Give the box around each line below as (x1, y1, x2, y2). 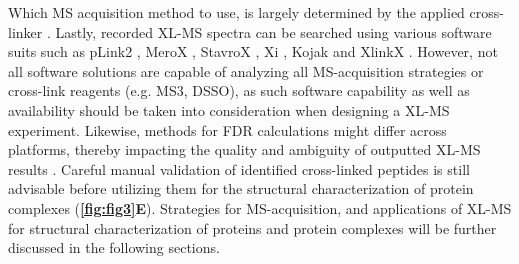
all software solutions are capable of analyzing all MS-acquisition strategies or (8, 60, 484, 81)
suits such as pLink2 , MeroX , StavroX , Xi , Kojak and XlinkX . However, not (8, 41, 498, 62)
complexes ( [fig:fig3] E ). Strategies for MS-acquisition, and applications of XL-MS (8, 197, 512, 218)
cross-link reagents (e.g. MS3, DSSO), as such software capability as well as (8, 80, 470, 101)
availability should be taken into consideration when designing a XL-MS (8, 99, 450, 120)
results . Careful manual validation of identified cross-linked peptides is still (8, 158, 470, 179)
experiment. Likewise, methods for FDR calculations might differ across (8, 119, 447, 140)
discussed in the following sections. (8, 237, 220, 258)
